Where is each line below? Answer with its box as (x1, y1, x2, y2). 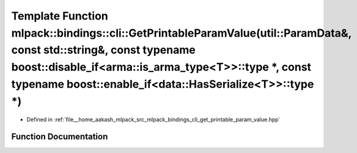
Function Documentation (11, 132, 108, 142)
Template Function (11, 9, 108, 23)
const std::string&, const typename (11, 43, 196, 57)
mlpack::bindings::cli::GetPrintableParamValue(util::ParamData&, (11, 26, 351, 40)
